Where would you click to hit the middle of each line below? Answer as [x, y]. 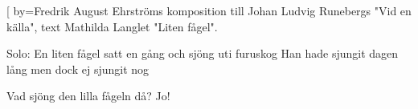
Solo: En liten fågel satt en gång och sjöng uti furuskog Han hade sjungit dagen [203, 53]
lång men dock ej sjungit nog [78, 69]
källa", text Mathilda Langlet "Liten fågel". [112, 26]
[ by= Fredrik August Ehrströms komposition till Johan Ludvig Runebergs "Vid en [209, 10]
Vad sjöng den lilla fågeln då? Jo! [88, 96]
